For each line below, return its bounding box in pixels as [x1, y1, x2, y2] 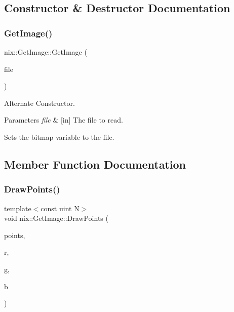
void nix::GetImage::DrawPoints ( [4, 213, 108, 223]
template [4, 203, 31, 213]
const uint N [41, 203, 80, 213]
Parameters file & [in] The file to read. [4, 114, 123, 125]
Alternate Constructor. [4, 97, 75, 108]
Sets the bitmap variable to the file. [4, 131, 114, 142]
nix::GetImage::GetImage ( [4, 47, 87, 57]
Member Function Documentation [4, 156, 186, 172]
